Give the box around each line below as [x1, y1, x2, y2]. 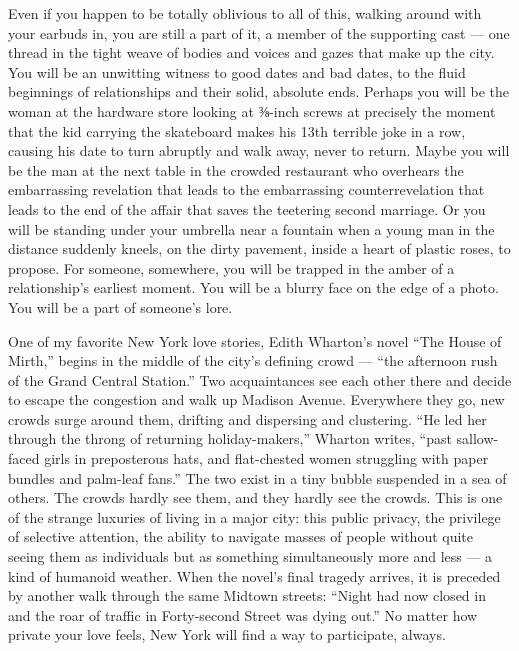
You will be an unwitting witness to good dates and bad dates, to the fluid [8, 61, 466, 82]
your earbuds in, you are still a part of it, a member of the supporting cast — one [8, 22, 510, 43]
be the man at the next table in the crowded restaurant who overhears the [8, 159, 464, 180]
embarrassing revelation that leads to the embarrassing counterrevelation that [8, 179, 485, 200]
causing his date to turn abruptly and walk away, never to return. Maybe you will [8, 140, 510, 161]
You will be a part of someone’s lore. [8, 296, 233, 317]
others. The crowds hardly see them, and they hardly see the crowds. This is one [8, 487, 503, 508]
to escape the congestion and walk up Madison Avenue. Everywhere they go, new [8, 389, 505, 410]
